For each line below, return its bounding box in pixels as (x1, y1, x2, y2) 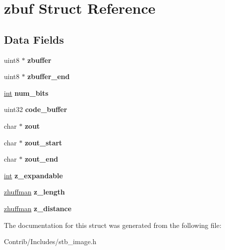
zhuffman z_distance (4, 203, 72, 213)
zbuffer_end (27, 71, 70, 82)
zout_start (25, 137, 62, 147)
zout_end (25, 154, 58, 164)
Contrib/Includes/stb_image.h (4, 236, 97, 247)
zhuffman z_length (4, 187, 65, 197)
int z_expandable (4, 170, 63, 180)
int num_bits (4, 87, 49, 98)
